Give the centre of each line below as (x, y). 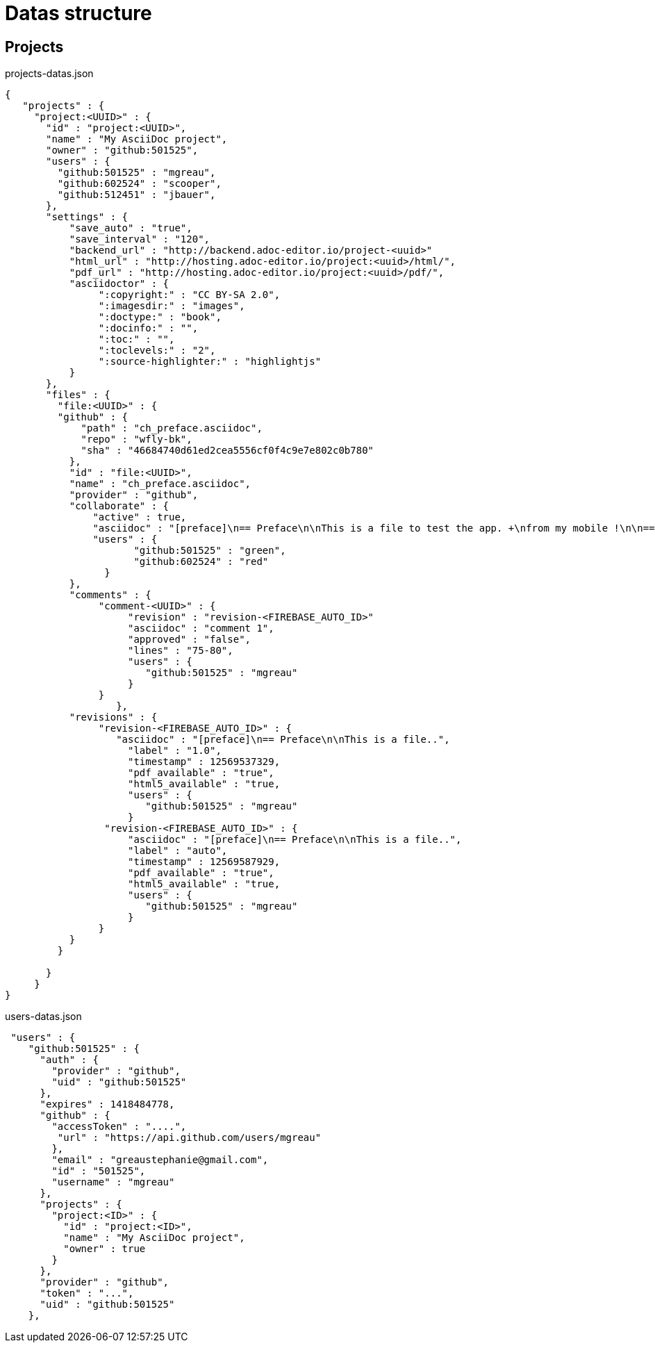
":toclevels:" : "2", (157, 351)
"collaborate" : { (119, 506)
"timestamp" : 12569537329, (204, 762)
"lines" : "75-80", (181, 651)
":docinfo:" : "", (148, 328)
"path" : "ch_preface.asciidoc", (172, 428)
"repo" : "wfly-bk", (136, 439)
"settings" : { (87, 217)
